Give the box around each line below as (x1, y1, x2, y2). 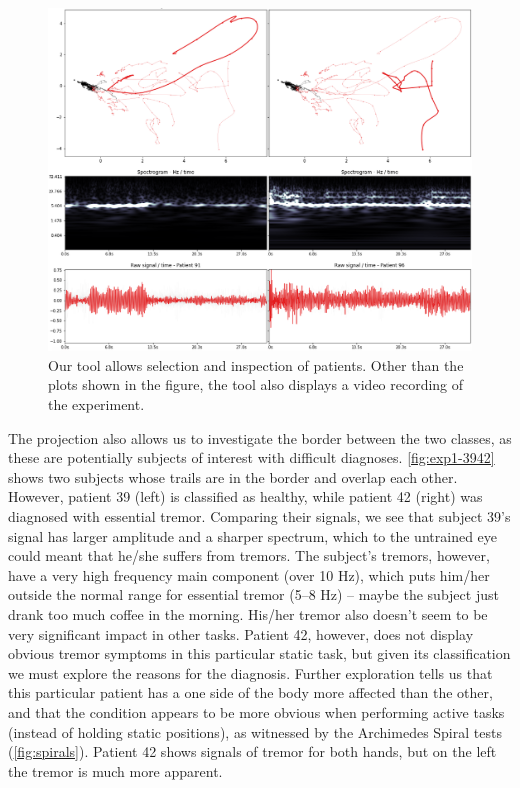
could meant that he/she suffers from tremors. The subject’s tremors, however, (8, 545, 490, 566)
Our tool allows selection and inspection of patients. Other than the (48, 354, 464, 375)
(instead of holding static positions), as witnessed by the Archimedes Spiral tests (8, 721, 502, 742)
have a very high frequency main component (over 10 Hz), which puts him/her (8, 564, 490, 585)
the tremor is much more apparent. (8, 760, 223, 781)
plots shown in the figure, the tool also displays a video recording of (48, 374, 464, 395)
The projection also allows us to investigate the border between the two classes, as (8, 427, 512, 448)
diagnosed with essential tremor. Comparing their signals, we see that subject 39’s (8, 506, 511, 526)
